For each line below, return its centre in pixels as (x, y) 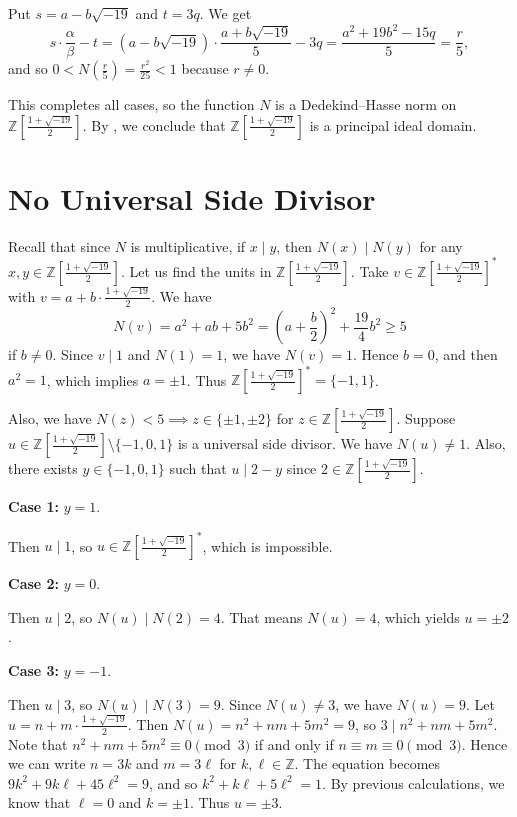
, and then (466, 354)
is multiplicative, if (188, 245)
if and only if (294, 743)
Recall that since (59, 245)
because (205, 68)
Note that (38, 743)
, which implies (92, 379)
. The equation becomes (367, 763)
